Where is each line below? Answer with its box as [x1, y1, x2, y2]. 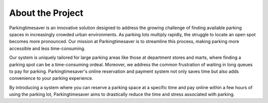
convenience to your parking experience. [9, 75, 94, 81]
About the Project [9, 7, 84, 18]
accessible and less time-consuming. [9, 45, 85, 51]
